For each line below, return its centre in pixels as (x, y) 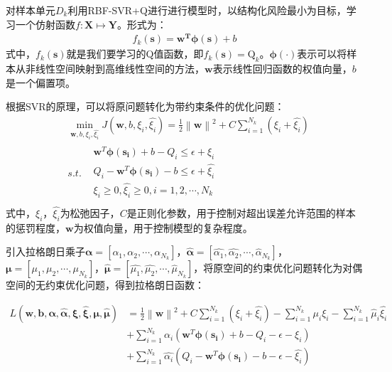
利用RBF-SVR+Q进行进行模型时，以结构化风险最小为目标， (207, 10)
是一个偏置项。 (40, 82)
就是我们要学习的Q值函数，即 (135, 54)
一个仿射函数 (45, 24)
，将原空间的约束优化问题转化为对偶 (278, 268)
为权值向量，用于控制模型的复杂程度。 (163, 227)
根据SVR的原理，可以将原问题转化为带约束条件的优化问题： (145, 106)
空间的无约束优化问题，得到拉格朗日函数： (105, 285)
